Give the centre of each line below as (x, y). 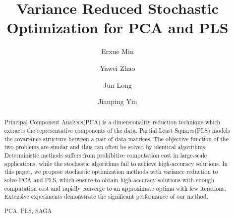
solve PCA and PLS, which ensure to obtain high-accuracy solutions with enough (109, 180)
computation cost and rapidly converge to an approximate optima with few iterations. (115, 188)
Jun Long (117, 84)
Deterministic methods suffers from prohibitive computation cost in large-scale (106, 155)
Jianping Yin (117, 101)
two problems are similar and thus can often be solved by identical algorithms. (105, 147)
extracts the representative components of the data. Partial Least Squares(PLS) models (117, 131)
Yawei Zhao (117, 68)
